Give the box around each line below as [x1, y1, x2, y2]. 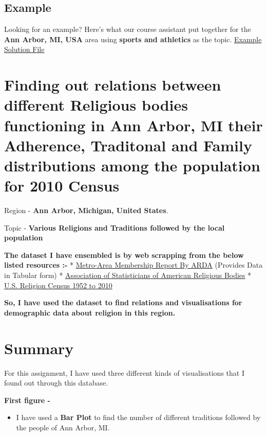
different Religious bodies [4, 94, 188, 115]
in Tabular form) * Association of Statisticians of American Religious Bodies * [4, 270, 252, 281]
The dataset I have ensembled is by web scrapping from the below [4, 249, 244, 260]
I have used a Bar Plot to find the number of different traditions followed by [16, 412, 261, 423]
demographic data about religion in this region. [4, 307, 176, 318]
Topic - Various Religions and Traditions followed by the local [4, 222, 225, 233]
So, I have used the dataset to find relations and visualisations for [4, 297, 242, 308]
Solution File [4, 44, 45, 55]
